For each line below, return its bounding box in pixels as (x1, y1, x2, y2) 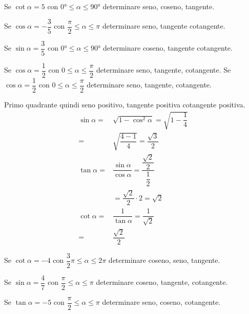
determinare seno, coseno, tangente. (102, 1, 215, 11)
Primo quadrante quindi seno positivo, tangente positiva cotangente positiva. (4, 99, 245, 109)
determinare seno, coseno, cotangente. (102, 297, 221, 307)
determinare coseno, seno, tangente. (108, 255, 220, 265)
